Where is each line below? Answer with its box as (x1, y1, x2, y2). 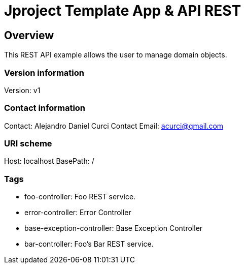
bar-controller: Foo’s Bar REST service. (24, 240, 154, 249)
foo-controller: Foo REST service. (24, 192, 136, 201)
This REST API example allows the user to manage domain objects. (4, 50, 227, 59)
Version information (4, 67, 84, 78)
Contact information (4, 103, 86, 113)
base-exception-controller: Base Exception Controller (24, 224, 203, 233)
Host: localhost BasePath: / (4, 157, 94, 166)
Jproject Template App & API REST (4, 2, 241, 19)
